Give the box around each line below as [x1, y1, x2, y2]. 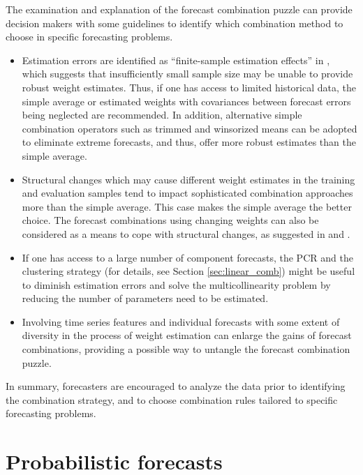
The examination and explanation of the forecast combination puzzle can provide [6, 2, 353, 16]
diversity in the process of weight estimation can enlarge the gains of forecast [22, 328, 352, 342]
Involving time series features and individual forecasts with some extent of [22, 314, 340, 329]
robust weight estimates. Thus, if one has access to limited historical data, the [22, 80, 356, 94]
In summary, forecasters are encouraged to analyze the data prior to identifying [6, 379, 346, 393]
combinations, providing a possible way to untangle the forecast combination [22, 342, 350, 356]
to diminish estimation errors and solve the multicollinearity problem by [22, 277, 331, 292]
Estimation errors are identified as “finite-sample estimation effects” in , [22, 52, 330, 67]
